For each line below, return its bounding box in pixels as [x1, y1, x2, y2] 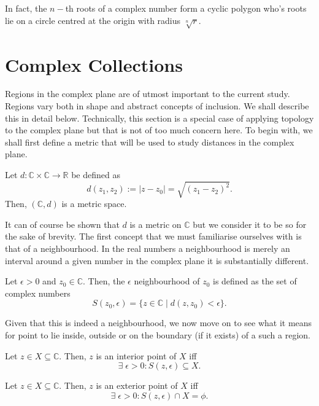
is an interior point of [96, 349, 177, 362]
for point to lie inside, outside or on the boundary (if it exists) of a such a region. [5, 328, 310, 341]
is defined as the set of [213, 275, 297, 287]
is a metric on [129, 217, 182, 230]
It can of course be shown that [5, 217, 120, 230]
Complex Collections [5, 52, 183, 77]
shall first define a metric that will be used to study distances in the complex [5, 135, 294, 148]
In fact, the [5, 2, 47, 14]
